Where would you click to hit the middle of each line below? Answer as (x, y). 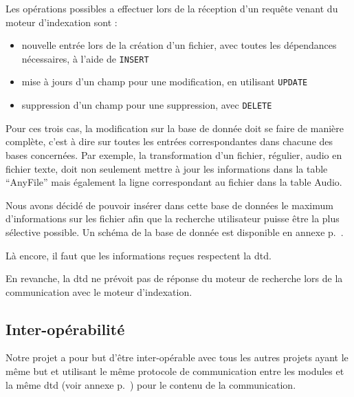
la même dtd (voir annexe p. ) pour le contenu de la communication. (151, 384)
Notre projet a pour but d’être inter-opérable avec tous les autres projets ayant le (177, 357)
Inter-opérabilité (65, 329)
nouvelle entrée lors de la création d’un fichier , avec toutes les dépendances (179, 45)
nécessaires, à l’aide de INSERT (85, 58)
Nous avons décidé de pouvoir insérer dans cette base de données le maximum (169, 205)
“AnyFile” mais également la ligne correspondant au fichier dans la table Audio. (174, 182)
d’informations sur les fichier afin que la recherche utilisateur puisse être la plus (173, 218)
